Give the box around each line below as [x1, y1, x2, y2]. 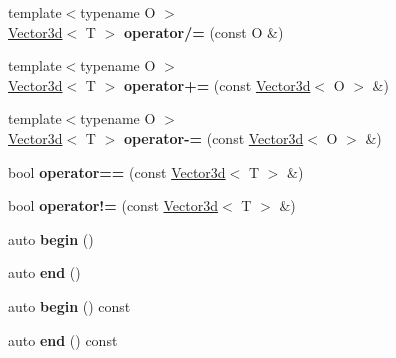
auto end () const [8, 329, 118, 350]
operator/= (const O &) [123, 21, 284, 42]
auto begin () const [8, 295, 131, 316]
